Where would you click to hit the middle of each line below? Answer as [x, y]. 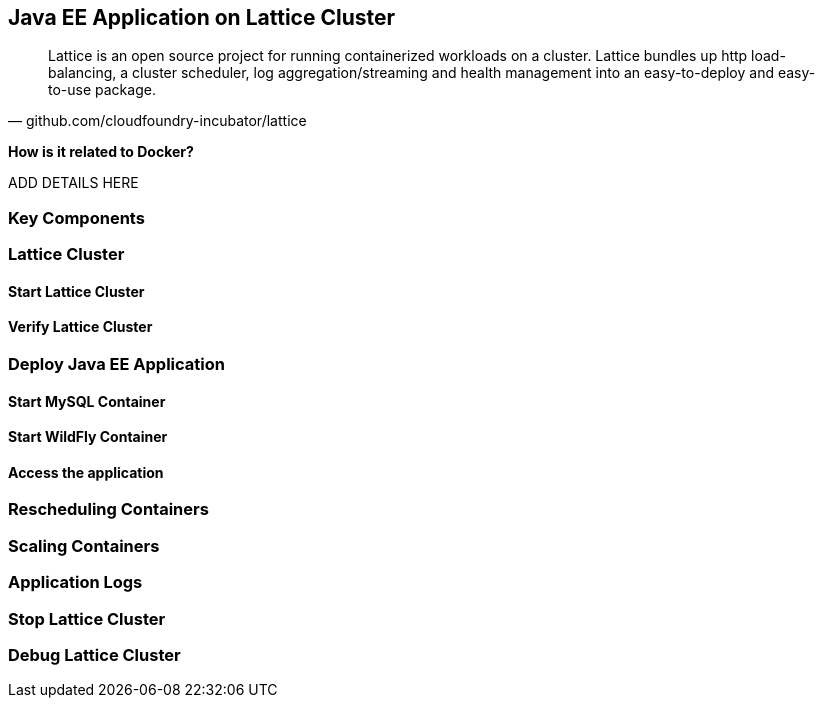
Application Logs [75, 582]
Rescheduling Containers [108, 509]
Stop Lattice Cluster [87, 618]
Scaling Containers [84, 545]
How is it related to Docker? [101, 152]
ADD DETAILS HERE [73, 183]
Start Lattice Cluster [76, 291]
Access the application [86, 472]
